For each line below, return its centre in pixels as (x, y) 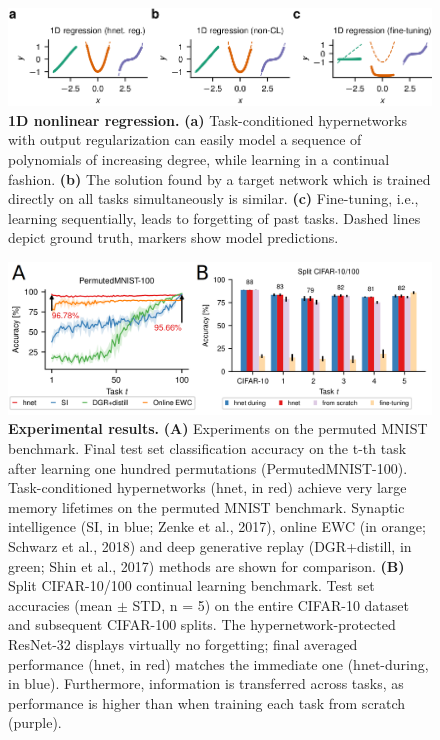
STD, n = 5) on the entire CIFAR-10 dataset (270, 604)
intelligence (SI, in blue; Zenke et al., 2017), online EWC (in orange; (217, 526)
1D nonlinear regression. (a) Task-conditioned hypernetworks (207, 119)
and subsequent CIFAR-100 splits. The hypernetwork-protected (202, 624)
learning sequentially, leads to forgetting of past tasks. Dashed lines (214, 217)
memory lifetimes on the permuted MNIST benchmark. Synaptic (206, 506)
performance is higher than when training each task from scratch (207, 702)
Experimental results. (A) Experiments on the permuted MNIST (218, 428)
